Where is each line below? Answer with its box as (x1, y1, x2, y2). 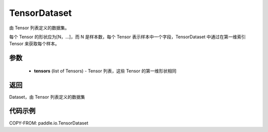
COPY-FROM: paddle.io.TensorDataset (9, 120, 89, 126)
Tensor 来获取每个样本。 (9, 41, 60, 47)
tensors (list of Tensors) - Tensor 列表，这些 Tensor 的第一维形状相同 (34, 67, 177, 74)
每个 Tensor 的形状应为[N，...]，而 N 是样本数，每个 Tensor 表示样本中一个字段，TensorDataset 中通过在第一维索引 (9, 34, 246, 40)
